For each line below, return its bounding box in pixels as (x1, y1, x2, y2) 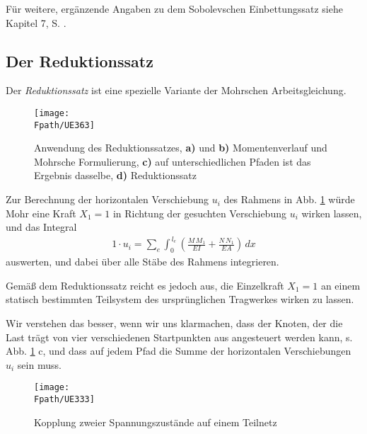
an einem (320, 278, 361, 292)
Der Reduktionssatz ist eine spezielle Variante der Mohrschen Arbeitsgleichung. (6, 83, 346, 98)
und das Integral (6, 219, 77, 234)
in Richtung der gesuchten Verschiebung (112, 205, 286, 220)
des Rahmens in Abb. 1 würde (223, 192, 355, 207)
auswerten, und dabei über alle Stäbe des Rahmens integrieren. (6, 254, 279, 269)
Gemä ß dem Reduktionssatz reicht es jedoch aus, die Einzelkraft (6, 278, 284, 292)
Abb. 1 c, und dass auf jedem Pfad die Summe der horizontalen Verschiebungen (6, 343, 351, 358)
